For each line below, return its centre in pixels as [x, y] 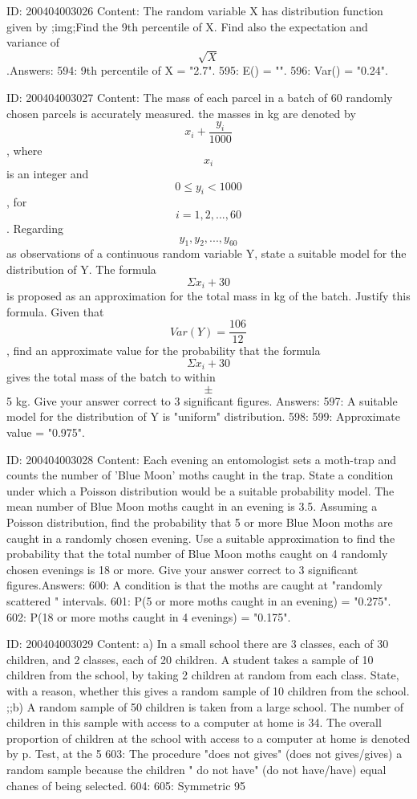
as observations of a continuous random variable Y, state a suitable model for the [206, 253]
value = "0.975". [46, 432]
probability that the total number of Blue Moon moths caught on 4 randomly [197, 554]
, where [24, 150]
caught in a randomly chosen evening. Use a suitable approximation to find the [201, 538]
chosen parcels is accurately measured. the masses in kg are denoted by [181, 113]
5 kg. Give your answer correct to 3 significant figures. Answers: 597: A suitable [202, 400]
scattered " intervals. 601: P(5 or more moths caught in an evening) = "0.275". [199, 601]
